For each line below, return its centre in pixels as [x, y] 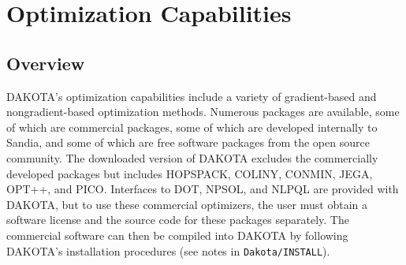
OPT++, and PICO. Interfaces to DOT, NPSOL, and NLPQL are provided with [203, 189]
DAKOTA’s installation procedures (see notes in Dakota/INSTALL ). [168, 250]
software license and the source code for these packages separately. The [178, 220]
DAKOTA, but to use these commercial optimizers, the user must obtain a [187, 204]
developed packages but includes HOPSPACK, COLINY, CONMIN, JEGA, [190, 173]
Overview [46, 63]
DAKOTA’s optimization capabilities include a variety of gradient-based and [192, 96]
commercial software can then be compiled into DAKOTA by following [177, 235]
